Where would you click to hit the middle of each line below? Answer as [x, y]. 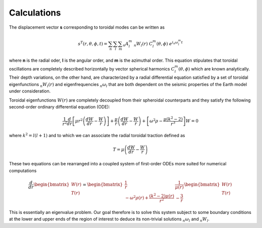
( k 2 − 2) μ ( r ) [162, 195]
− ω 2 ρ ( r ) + [137, 198]
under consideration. [30, 91]
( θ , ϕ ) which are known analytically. [214, 69]
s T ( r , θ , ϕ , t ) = [93, 43]
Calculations [35, 13]
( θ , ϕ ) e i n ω [167, 43]
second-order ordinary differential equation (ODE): [59, 107]
